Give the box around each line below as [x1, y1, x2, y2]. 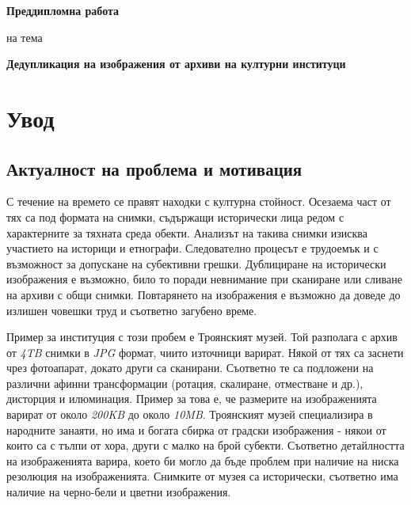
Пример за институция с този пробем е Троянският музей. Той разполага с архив [6, 328, 398, 345]
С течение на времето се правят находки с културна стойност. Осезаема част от [6, 193, 391, 210]
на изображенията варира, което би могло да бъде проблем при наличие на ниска [6, 452, 399, 469]
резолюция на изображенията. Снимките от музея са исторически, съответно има [6, 468, 398, 484]
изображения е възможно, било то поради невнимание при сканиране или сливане [6, 271, 402, 287]
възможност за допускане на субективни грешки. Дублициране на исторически [6, 255, 386, 271]
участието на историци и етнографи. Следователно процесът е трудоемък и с [6, 240, 379, 256]
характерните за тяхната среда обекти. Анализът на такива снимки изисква [6, 224, 368, 241]
